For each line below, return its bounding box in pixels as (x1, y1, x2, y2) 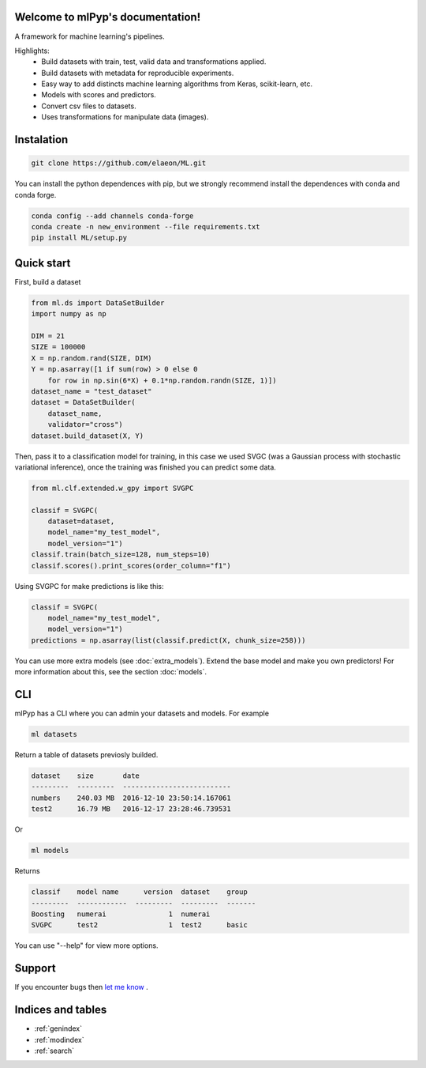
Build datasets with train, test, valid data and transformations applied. (41, 57, 267, 66)
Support (14, 961, 56, 976)
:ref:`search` (34, 1046, 75, 1055)
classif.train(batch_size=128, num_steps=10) (31, 550, 211, 559)
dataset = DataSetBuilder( (31, 398, 136, 407)
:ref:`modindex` (34, 1035, 84, 1044)
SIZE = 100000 (31, 342, 86, 352)
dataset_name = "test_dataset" (31, 387, 153, 395)
